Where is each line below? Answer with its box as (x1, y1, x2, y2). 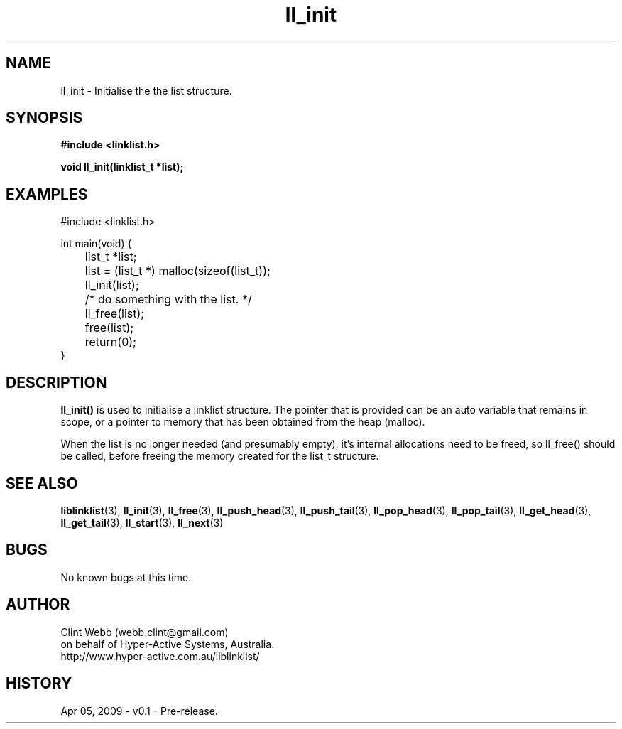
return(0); (84, 335, 136, 350)
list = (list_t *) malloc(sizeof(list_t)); (84, 264, 271, 279)
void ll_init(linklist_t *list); (60, 161, 184, 173)
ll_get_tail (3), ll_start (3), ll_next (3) (60, 516, 224, 529)
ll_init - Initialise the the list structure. (60, 84, 232, 97)
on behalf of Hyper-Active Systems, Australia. (60, 637, 275, 650)
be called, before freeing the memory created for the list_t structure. (60, 450, 379, 463)
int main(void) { (60, 237, 132, 250)
